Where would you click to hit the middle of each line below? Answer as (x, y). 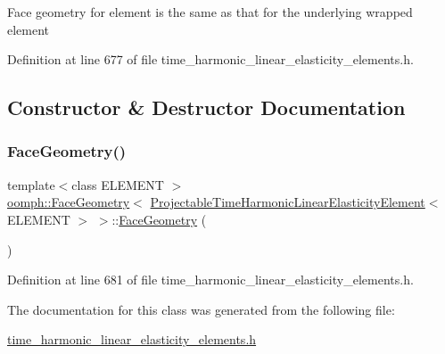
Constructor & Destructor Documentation (206, 107)
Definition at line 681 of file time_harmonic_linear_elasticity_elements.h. (210, 280)
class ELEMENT (118, 184)
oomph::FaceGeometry (69, 202)
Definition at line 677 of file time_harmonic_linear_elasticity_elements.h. (210, 59)
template (31, 184)
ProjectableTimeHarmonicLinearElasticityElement (288, 202)
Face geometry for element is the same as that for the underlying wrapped (210, 12)
